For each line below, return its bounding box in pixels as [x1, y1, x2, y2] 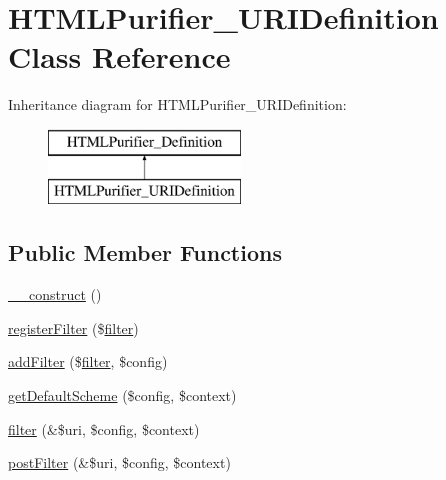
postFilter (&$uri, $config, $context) [8, 452, 231, 473]
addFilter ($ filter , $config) [8, 351, 168, 372]
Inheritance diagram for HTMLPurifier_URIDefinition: [8, 94, 347, 115]
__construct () [8, 284, 102, 305]
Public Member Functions [8, 237, 282, 268]
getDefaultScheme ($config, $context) [8, 385, 237, 406]
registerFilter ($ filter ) [8, 317, 139, 338]
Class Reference [8, 36, 231, 77]
